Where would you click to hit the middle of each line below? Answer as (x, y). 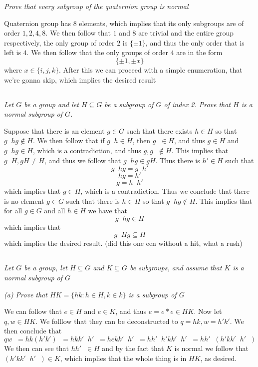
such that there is (93, 201)
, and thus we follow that (83, 160)
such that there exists (159, 130)
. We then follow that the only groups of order (97, 52)
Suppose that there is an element (54, 130)
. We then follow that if (69, 140)
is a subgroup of (152, 294)
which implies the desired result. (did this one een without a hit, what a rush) (123, 243)
